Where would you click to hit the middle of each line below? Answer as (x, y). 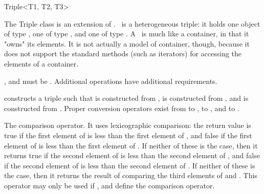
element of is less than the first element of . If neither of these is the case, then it (131, 145)
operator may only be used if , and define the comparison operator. (109, 185)
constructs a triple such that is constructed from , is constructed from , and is (126, 98)
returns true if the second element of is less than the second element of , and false (132, 155)
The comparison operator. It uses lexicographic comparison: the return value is (128, 125)
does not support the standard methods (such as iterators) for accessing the (123, 53)
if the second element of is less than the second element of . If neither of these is (130, 165)
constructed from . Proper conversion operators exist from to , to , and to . (122, 108)
